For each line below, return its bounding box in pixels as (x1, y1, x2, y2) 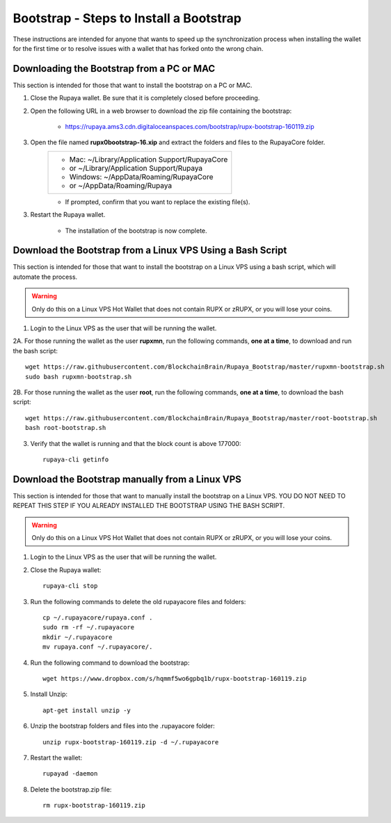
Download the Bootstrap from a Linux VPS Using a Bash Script (13, 245, 287, 256)
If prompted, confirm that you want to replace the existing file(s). (65, 197, 250, 206)
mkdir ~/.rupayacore (42, 633, 113, 641)
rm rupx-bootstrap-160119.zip (42, 801, 146, 810)
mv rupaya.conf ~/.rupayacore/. (42, 643, 153, 651)
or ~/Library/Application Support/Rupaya (69, 163, 203, 173)
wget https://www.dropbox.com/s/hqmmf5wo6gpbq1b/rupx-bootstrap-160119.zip (42, 675, 307, 682)
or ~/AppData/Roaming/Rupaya (69, 180, 173, 190)
